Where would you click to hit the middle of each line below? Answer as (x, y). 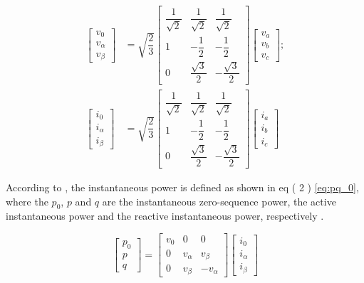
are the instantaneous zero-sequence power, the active (219, 201)
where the (27, 201)
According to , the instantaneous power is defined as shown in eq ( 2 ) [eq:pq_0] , (182, 187)
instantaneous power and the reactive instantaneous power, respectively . (165, 216)
